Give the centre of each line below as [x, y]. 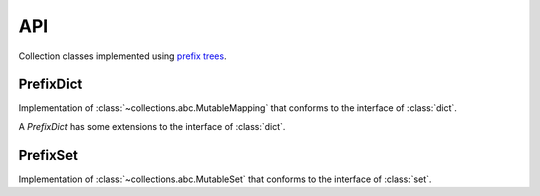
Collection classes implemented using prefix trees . [122, 56]
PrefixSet [48, 155]
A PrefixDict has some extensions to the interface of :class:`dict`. [152, 126]
